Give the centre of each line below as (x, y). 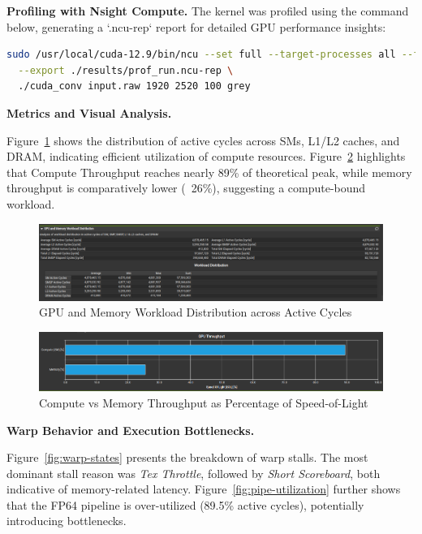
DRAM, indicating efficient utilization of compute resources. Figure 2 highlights (206, 156)
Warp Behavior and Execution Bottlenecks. (131, 430)
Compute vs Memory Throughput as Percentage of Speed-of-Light (204, 402)
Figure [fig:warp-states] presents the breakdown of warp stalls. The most (187, 457)
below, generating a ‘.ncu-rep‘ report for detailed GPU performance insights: (196, 26)
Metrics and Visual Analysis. (89, 112)
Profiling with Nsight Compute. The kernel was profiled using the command (208, 11)
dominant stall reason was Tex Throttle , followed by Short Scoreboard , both (194, 473)
